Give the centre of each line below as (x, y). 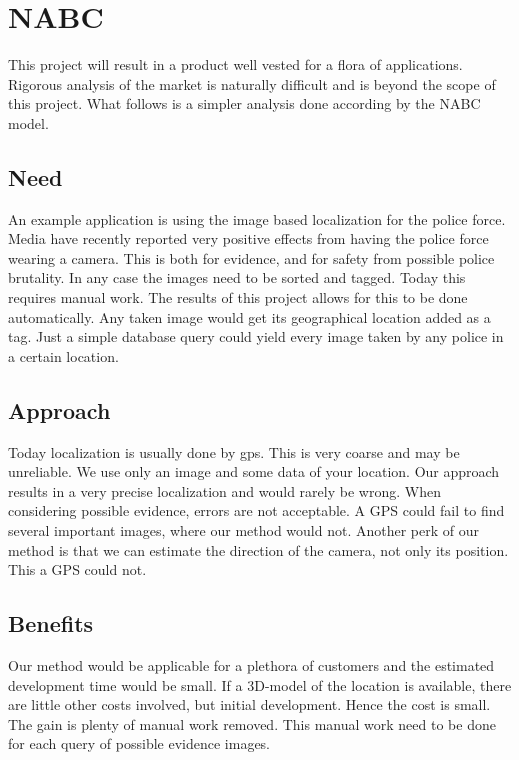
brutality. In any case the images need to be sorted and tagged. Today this (237, 277)
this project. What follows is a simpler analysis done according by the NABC (244, 103)
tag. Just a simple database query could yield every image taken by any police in (256, 336)
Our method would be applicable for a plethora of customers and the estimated (251, 665)
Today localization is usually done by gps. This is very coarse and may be (234, 451)
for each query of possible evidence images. (139, 743)
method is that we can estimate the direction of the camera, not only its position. (258, 549)
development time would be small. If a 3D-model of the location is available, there (260, 684)
